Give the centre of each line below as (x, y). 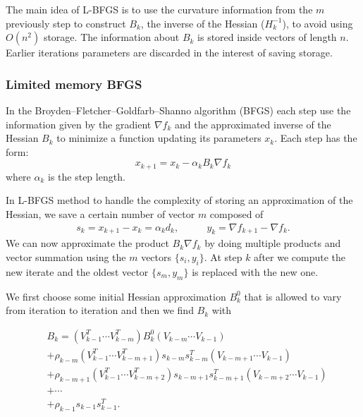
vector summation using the (66, 257)
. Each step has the (316, 138)
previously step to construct (66, 23)
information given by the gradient (79, 124)
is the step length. (87, 176)
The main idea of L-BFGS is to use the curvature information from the (159, 9)
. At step (223, 257)
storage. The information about (111, 37)
